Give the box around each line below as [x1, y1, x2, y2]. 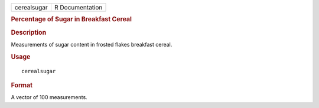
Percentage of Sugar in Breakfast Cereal [11, 15, 132, 24]
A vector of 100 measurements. [11, 94, 88, 101]
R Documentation [54, 4, 103, 11]
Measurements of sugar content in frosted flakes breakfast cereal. [11, 41, 172, 48]
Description [11, 28, 47, 37]
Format [11, 81, 32, 89]
